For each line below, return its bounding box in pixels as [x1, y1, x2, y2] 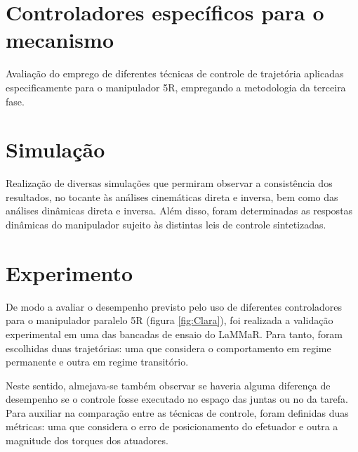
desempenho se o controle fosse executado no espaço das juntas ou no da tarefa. [6, 392, 348, 406]
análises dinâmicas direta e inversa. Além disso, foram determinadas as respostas [6, 203, 353, 218]
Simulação [6, 135, 105, 164]
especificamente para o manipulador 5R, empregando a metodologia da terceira [6, 79, 346, 94]
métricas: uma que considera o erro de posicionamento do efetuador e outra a [6, 419, 338, 434]
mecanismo [6, 25, 114, 54]
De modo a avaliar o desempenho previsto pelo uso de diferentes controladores [6, 299, 343, 314]
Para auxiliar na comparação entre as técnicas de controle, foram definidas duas [6, 405, 349, 420]
